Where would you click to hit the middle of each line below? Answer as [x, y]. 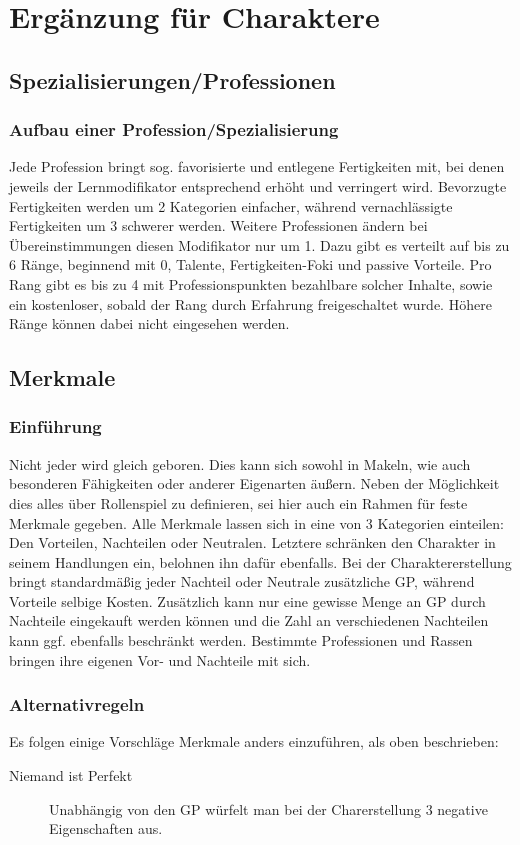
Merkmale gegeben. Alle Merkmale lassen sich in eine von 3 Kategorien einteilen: [256, 522]
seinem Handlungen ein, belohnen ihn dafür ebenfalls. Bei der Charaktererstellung [260, 561]
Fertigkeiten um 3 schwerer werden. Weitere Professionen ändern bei [218, 225]
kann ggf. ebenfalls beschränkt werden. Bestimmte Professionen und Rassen [241, 640]
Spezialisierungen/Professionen [172, 79]
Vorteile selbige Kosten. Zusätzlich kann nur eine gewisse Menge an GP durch [247, 600]
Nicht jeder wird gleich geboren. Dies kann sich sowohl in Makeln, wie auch [240, 463]
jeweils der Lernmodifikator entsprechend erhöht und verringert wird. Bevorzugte [258, 185]
